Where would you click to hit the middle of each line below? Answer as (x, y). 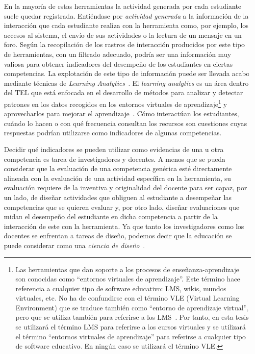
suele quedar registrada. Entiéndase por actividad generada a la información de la (126, 15)
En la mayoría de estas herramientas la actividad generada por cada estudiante (123, 6)
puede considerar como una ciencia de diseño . (75, 245)
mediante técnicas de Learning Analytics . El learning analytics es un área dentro (126, 83)
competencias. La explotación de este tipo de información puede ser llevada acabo (127, 73)
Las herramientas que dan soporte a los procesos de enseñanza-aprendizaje (127, 269)
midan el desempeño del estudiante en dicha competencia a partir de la (111, 216)
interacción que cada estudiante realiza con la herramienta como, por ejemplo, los (126, 25)
